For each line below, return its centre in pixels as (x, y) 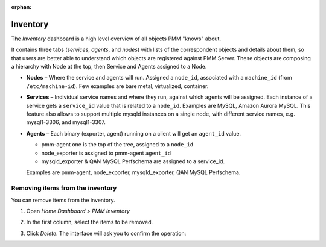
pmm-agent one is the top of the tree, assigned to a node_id (117, 145)
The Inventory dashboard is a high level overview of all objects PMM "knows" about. (116, 39)
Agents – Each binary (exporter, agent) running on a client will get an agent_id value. (134, 133)
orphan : (21, 7)
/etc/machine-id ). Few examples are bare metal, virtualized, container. (117, 86)
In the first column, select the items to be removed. (90, 222)
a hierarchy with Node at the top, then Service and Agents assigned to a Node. (109, 67)
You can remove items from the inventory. (63, 200)
